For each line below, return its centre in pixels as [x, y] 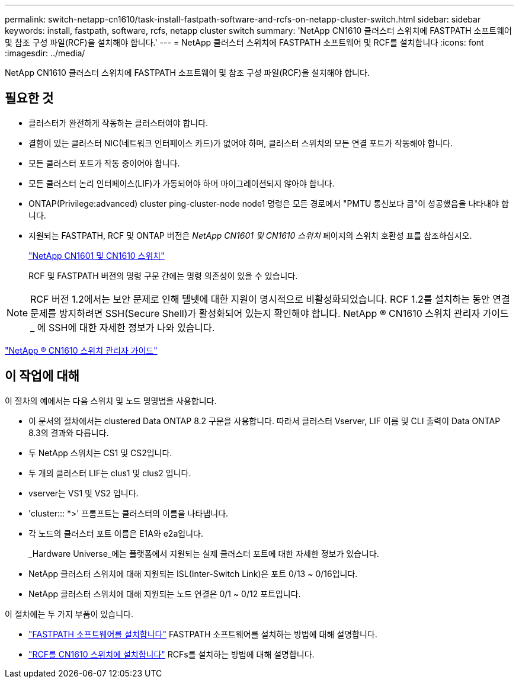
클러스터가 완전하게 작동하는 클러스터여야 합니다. [118, 123]
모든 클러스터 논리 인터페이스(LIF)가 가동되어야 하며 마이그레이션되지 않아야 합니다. [182, 183]
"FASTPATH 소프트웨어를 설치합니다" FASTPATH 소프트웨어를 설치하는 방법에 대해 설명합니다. [203, 634]
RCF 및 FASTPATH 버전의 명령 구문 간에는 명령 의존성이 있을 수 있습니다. [163, 275]
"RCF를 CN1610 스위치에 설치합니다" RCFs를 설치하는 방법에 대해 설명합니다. [172, 654]
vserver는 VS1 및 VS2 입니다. [84, 493]
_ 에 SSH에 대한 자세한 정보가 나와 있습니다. [123, 327]
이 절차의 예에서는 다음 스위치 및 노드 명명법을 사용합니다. [111, 400]
